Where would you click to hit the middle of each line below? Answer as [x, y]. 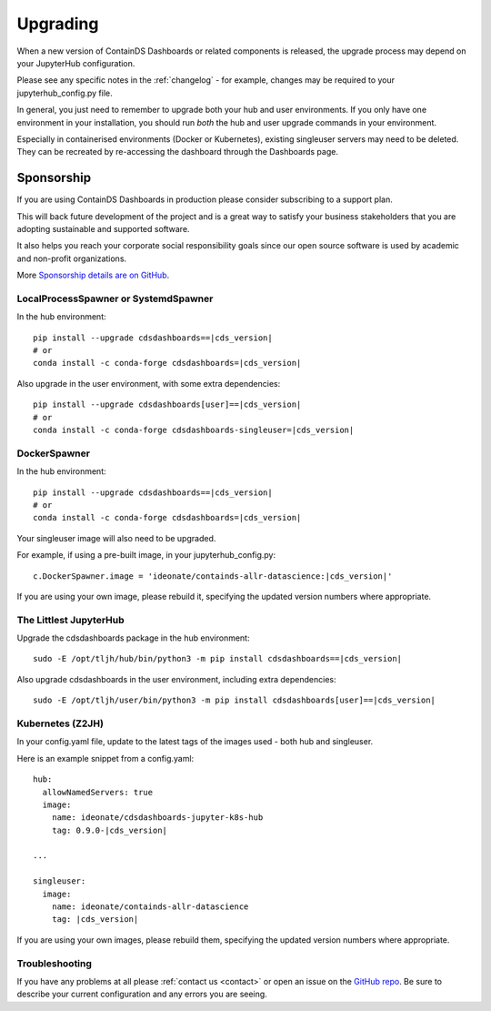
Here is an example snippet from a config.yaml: [105, 758]
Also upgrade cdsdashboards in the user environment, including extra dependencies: [176, 679]
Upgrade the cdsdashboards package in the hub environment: [133, 638]
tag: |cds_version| [95, 920]
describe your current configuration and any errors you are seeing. [142, 994]
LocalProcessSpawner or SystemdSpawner [115, 298]
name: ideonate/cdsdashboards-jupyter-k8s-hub [157, 818]
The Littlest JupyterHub [70, 620]
